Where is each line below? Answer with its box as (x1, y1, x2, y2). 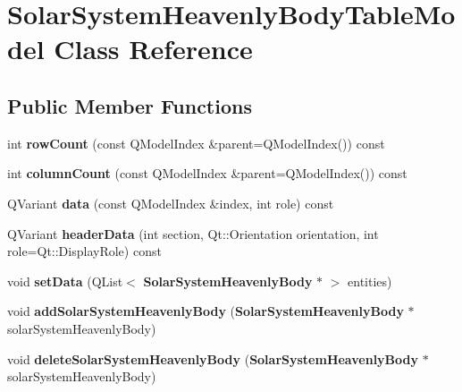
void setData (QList (7, 271, 123, 290)
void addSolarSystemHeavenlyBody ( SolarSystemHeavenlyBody (7, 302, 404, 320)
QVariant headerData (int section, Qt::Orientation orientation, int (7, 224, 379, 243)
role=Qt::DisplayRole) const (7, 242, 162, 260)
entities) (348, 271, 392, 290)
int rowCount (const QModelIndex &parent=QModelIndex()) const (7, 133, 385, 152)
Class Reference (54, 30, 253, 67)
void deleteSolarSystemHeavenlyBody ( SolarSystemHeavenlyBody (7, 349, 418, 368)
